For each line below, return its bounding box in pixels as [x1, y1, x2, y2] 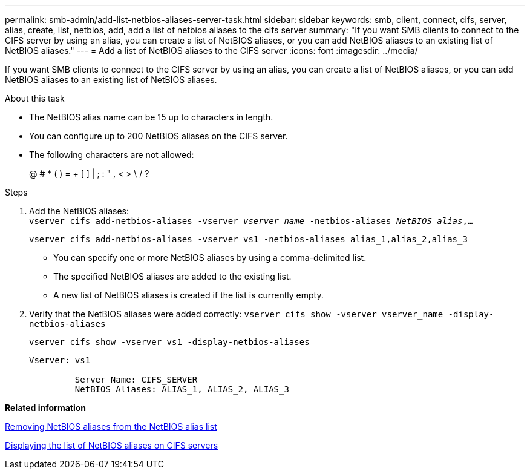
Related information [5, 403, 87, 413]
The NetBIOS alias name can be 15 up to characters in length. [29, 112, 273, 122]
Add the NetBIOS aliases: [29, 206, 129, 216]
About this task [5, 93, 65, 104]
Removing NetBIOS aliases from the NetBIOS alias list [5, 421, 217, 432]
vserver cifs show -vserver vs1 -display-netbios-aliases [29, 337, 310, 347]
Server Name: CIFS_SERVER [74, 375, 198, 384]
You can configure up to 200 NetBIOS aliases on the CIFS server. [29, 131, 288, 141]
